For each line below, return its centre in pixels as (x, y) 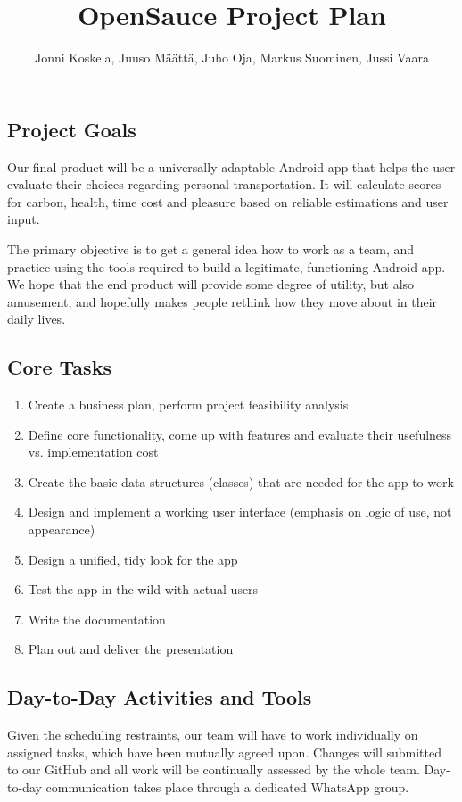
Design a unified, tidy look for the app (133, 559)
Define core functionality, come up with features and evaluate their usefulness (240, 434)
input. (24, 219)
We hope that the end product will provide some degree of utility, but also (211, 284)
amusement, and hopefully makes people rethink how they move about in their (223, 301)
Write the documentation (97, 619)
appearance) (62, 529)
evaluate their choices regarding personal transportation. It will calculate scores (224, 184)
